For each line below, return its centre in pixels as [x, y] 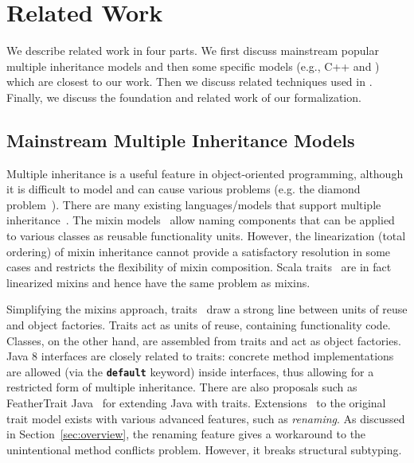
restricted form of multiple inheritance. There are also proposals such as [182, 387]
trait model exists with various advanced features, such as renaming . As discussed [206, 418]
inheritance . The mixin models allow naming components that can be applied [201, 220]
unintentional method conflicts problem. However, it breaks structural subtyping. [204, 449]
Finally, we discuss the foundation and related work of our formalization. [184, 97]
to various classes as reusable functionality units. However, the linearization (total [206, 236]
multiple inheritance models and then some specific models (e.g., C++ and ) [193, 66]
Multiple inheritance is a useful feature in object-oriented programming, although [205, 173]
